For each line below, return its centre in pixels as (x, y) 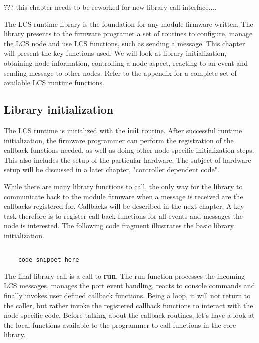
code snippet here (49, 260)
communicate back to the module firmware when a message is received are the (124, 196)
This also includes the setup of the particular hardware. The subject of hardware (128, 159)
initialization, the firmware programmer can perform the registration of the (119, 140)
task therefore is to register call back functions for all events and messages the (123, 216)
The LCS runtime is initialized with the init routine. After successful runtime (123, 130)
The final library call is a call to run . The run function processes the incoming (124, 276)
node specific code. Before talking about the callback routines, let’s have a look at (129, 315)
